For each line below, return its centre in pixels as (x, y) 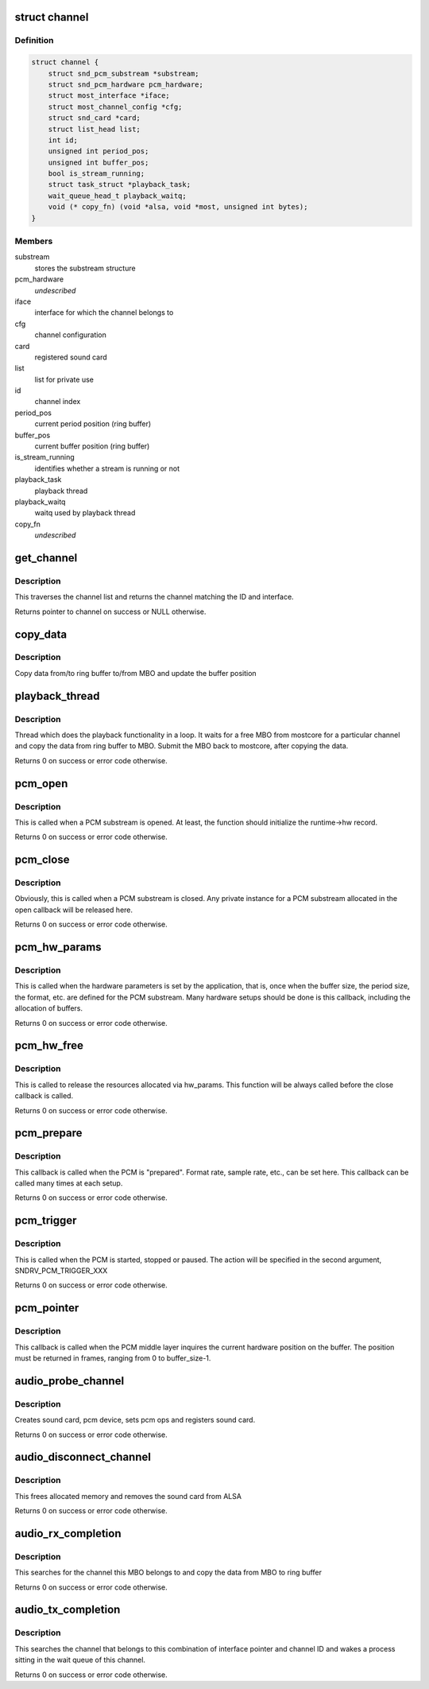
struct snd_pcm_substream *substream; (124, 73)
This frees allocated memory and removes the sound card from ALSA (128, 1496)
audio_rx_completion (68, 1534)
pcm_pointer (47, 1308)
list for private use (64, 379)
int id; (63, 140)
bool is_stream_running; (97, 174)
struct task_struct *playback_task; (119, 184)
